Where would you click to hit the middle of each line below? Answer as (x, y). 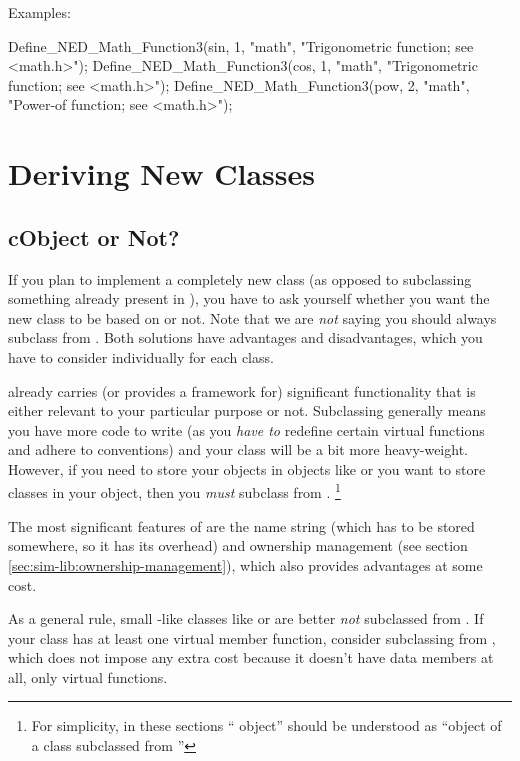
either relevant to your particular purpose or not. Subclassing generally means (247, 410)
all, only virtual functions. (88, 676)
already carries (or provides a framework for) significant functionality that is (242, 390)
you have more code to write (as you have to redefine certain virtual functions (246, 429)
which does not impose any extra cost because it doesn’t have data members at (251, 657)
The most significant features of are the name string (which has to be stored (241, 525)
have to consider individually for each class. (141, 356)
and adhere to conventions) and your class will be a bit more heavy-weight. (238, 449)
